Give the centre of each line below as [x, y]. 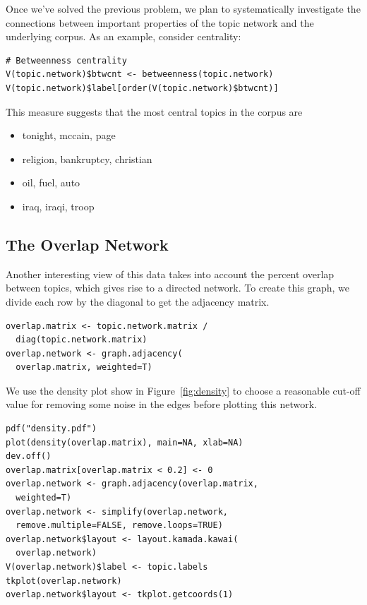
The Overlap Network [87, 244]
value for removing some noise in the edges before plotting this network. [162, 404]
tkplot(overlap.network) [64, 581]
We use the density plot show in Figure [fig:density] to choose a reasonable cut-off [183, 390]
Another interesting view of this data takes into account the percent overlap [170, 274]
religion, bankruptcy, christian [87, 158]
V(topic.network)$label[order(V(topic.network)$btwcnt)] [142, 88]
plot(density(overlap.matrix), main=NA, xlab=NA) [125, 442]
